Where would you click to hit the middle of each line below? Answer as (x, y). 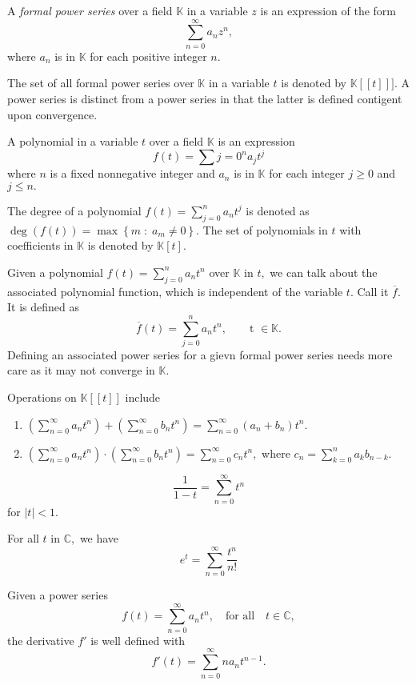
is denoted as (278, 210)
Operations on (42, 397)
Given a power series (58, 595)
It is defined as (43, 307)
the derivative (41, 640)
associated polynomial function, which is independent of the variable (175, 291)
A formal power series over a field (90, 10)
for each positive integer (148, 56)
